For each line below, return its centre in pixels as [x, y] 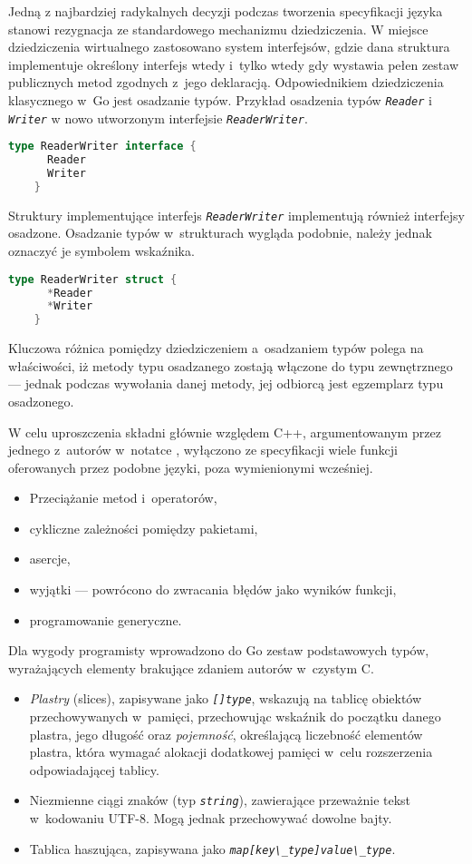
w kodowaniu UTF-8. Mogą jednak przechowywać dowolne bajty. [211, 818]
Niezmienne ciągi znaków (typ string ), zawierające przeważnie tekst [220, 800]
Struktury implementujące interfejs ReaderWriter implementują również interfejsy [236, 215]
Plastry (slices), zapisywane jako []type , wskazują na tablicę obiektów [226, 698]
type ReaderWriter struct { [93, 279]
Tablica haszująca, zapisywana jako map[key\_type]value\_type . [212, 848]
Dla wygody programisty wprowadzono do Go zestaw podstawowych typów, [219, 650]
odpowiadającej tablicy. [94, 769]
